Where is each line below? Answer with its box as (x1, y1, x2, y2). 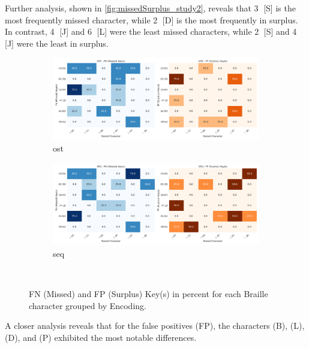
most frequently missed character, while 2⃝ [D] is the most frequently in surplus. (5, 13, 298, 26)
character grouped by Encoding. (29, 299, 146, 311)
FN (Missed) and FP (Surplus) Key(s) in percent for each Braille (29, 288, 268, 300)
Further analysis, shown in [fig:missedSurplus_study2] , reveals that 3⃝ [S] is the (5, 2, 296, 14)
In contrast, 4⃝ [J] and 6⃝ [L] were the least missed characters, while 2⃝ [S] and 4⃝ (5, 25, 299, 38)
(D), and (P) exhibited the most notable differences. (5, 331, 197, 343)
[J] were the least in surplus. (5, 37, 109, 49)
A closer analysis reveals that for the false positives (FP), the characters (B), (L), (5, 319, 305, 332)
